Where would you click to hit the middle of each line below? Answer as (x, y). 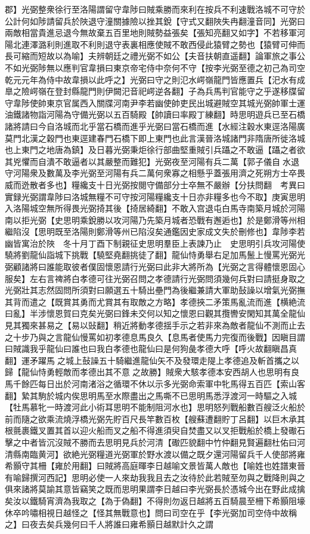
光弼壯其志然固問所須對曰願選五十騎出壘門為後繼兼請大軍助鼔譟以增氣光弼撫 (155, 290)
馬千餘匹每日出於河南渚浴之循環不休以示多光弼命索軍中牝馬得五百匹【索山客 (155, 383)
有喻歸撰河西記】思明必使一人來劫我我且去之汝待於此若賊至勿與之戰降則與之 (155, 477)
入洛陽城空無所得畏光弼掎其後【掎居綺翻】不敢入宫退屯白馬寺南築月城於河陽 (155, 208)
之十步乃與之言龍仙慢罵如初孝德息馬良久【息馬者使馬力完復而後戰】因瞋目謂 (155, 337)
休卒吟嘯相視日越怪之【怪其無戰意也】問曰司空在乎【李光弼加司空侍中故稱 (151, 512)
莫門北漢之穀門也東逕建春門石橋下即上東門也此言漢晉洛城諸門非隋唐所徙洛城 (155, 138)
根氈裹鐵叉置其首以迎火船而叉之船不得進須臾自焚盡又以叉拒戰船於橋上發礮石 (155, 430)
